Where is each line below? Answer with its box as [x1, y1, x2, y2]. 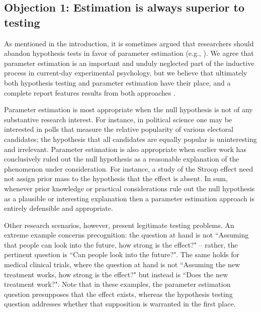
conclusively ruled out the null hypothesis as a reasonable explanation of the [4, 153, 239, 164]
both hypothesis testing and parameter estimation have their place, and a [4, 77, 231, 88]
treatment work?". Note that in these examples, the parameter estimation [4, 279, 231, 289]
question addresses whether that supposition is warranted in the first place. [4, 298, 236, 309]
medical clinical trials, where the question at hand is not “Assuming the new [4, 259, 240, 270]
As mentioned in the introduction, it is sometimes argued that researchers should [4, 38, 254, 48]
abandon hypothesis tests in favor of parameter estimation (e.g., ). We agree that [4, 48, 254, 58]
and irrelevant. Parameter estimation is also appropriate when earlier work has [4, 143, 246, 154]
